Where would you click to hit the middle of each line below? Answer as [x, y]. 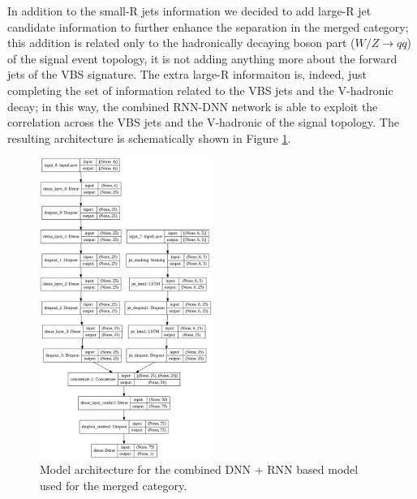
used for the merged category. [114, 485]
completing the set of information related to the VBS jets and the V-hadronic [200, 90]
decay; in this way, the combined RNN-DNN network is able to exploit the [193, 106]
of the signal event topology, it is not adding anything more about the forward [202, 58]
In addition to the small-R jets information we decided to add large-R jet [189, 11]
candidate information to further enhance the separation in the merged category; [208, 26]
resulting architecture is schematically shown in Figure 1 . [149, 138]
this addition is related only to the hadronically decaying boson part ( [181, 43]
